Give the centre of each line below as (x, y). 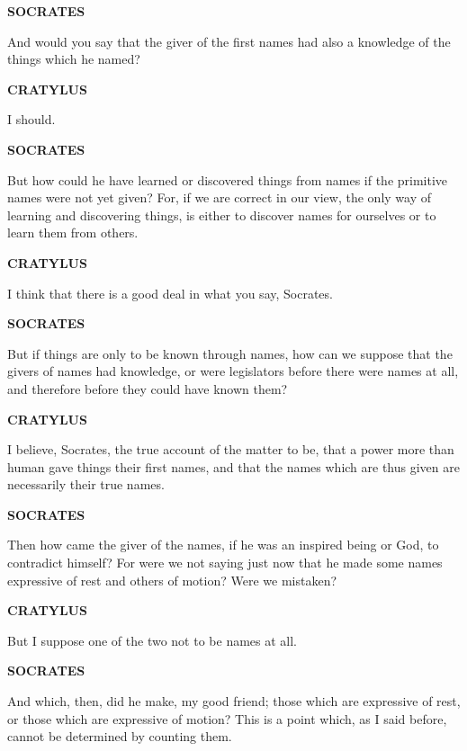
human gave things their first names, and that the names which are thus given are (233, 466)
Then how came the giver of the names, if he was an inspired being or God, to (223, 545)
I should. (31, 119)
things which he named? (74, 59)
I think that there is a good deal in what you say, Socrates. (170, 293)
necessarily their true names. (86, 484)
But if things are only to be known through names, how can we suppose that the (230, 353)
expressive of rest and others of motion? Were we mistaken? (172, 580)
